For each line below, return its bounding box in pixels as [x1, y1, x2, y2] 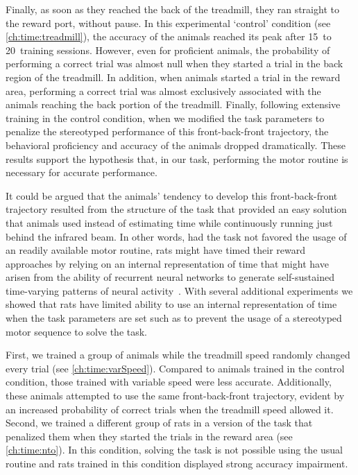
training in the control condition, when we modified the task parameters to [6, 110, 325, 125]
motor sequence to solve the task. [6, 324, 148, 338]
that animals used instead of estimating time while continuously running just [6, 215, 333, 230]
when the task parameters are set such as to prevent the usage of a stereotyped [6, 311, 342, 325]
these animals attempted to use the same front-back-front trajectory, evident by [6, 388, 345, 403]
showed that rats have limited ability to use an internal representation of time [6, 297, 337, 311]
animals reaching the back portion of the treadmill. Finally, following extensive [6, 97, 341, 112]
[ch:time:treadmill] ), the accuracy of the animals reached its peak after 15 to [6, 29, 332, 44]
